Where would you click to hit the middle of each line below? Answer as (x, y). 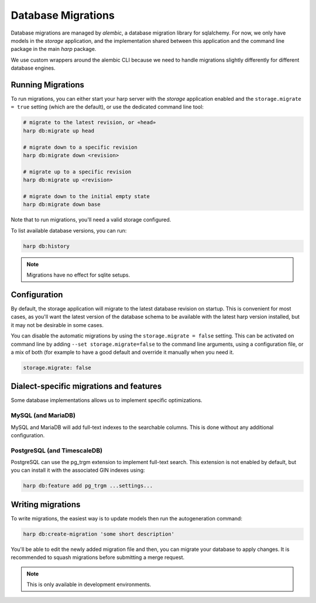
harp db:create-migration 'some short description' (99, 534)
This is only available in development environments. (89, 585)
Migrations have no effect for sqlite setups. (78, 275)
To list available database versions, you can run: (69, 230)
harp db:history (47, 246)
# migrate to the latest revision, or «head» (90, 122)
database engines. (33, 68)
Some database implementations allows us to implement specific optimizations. (107, 400)
